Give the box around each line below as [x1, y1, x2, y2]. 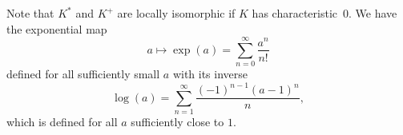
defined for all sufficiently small [6, 66, 160, 82]
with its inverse [172, 66, 248, 82]
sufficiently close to [131, 113, 224, 130]
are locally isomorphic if [117, 5, 236, 21]
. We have [349, 5, 397, 21]
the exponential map [6, 20, 107, 37]
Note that [6, 5, 54, 21]
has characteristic [252, 5, 338, 21]
